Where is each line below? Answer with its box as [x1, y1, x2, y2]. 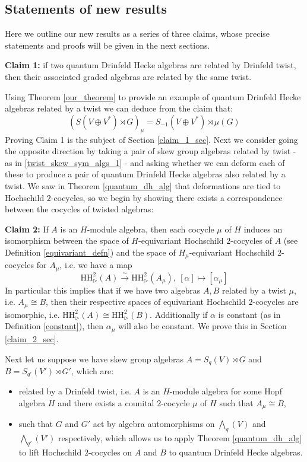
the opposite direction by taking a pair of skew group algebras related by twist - [5, 145, 296, 157]
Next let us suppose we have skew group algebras [5, 352, 184, 365]
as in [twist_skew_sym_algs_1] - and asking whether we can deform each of [5, 156, 285, 168]
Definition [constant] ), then [5, 320, 103, 332]
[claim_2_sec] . [5, 332, 59, 345]
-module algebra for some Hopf [169, 385, 282, 397]
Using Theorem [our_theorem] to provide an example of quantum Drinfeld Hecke [5, 90, 301, 103]
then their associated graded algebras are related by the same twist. [5, 70, 252, 82]
